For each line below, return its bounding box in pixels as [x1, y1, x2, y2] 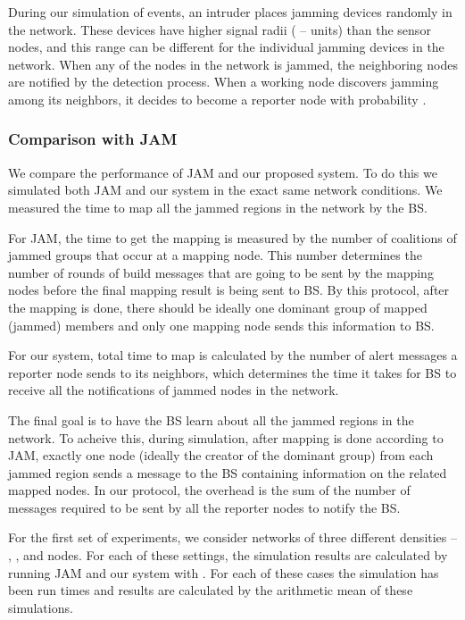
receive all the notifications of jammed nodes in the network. [8, 381, 339, 399]
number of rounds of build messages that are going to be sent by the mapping [8, 263, 434, 281]
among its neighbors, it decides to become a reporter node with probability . [8, 89, 427, 108]
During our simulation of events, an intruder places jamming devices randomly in [8, 3, 453, 21]
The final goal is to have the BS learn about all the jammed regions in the [8, 410, 414, 429]
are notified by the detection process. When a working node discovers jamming [8, 72, 439, 91]
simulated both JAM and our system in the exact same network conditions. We [8, 180, 443, 199]
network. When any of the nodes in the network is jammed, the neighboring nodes [8, 54, 458, 73]
